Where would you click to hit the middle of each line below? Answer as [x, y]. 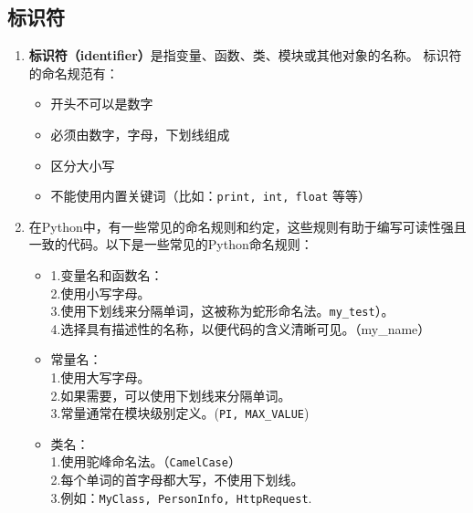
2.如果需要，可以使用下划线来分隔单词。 [171, 395]
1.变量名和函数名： [107, 275]
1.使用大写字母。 [100, 377]
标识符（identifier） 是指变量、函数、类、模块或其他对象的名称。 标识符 [245, 55]
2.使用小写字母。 [100, 293]
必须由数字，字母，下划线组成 [140, 134]
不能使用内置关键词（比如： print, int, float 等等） [210, 196]
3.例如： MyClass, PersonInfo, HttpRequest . [181, 497]
